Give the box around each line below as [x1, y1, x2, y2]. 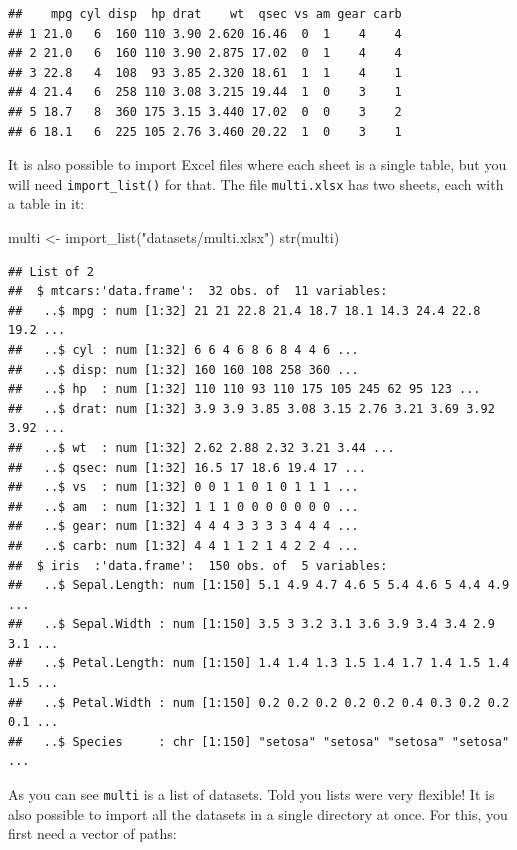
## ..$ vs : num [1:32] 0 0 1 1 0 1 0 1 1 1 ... [8, 480, 359, 495]
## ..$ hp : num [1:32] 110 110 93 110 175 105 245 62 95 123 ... [8, 382, 481, 397]
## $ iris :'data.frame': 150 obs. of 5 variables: [8, 558, 388, 573]
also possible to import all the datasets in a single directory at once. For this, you [8, 803, 508, 824]
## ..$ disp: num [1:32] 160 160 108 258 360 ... [8, 362, 359, 377]
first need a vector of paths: [8, 823, 177, 844]
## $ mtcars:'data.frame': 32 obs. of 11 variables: [8, 284, 388, 299]
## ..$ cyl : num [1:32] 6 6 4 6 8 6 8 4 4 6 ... [8, 342, 359, 357]
